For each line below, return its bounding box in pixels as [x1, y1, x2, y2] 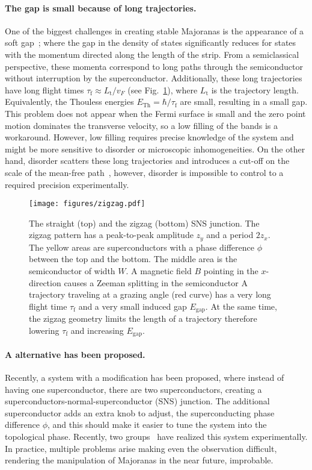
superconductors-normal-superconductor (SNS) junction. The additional [5, 395, 270, 407]
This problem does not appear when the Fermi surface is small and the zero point [5, 107, 306, 119]
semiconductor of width [29, 265, 115, 277]
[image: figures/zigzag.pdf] [29, 199, 145, 208]
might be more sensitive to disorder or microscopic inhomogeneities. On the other [5, 142, 305, 155]
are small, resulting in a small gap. [180, 95, 308, 108]
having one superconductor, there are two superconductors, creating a [5, 383, 262, 395]
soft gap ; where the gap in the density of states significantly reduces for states [5, 36, 296, 49]
